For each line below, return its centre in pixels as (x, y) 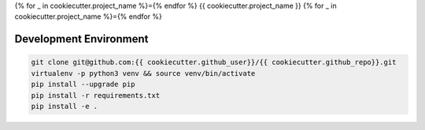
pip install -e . (65, 106)
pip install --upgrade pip (83, 85)
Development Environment (81, 39)
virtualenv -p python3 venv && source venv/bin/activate (143, 73)
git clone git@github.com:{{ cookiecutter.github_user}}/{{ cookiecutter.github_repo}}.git (214, 62)
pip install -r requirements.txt (96, 95)
